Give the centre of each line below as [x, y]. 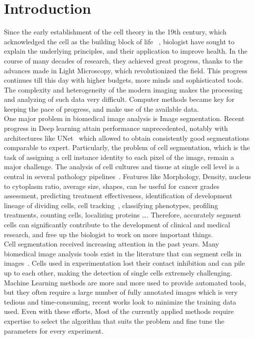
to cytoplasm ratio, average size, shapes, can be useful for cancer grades [112, 186]
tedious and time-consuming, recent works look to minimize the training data [120, 301]
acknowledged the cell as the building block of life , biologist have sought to [119, 41]
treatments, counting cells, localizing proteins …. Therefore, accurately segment [123, 215]
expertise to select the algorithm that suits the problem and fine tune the [114, 321]
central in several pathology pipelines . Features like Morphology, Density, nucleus [127, 176]
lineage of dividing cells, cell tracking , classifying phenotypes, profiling [111, 205]
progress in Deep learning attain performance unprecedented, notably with [116, 128]
